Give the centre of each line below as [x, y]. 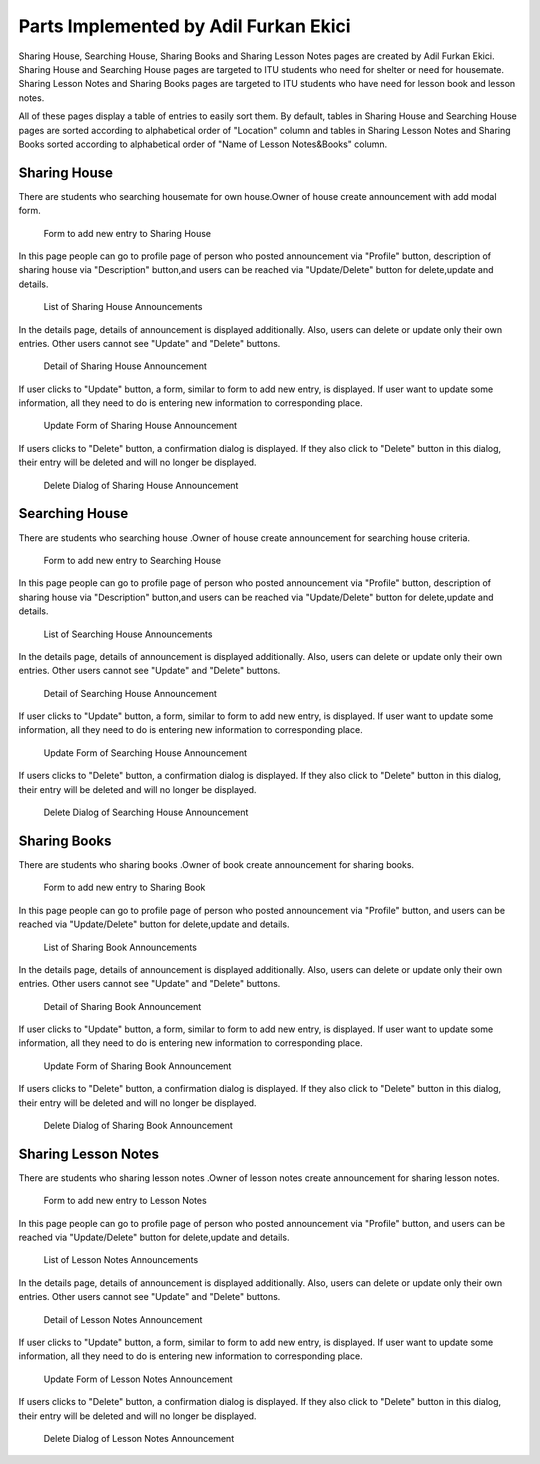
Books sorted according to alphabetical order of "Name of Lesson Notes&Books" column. [203, 144]
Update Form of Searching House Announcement [145, 752]
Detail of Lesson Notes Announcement [123, 1319]
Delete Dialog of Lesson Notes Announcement [139, 1438]
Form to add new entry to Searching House [132, 560]
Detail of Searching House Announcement [130, 693]
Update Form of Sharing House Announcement [140, 426]
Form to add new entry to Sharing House [127, 233]
